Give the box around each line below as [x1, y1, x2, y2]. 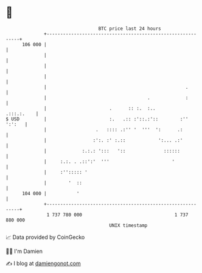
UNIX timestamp [109, 222, 148, 229]
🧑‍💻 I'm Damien [5, 247, 43, 255]
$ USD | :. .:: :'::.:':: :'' [5, 116, 189, 122]
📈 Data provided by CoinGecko [5, 233, 85, 241]
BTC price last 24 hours [98, 26, 162, 32]
